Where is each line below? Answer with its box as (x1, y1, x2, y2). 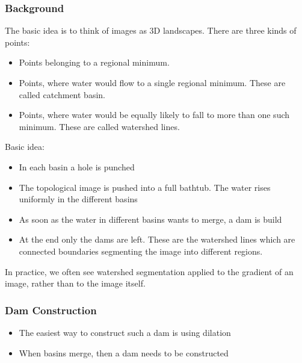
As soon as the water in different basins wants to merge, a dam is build (19, 213, 282, 225)
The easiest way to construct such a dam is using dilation (19, 326, 231, 338)
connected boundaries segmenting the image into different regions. (19, 244, 263, 257)
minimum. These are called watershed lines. (19, 120, 180, 132)
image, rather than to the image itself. (5, 277, 146, 290)
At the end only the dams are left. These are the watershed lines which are (19, 233, 295, 246)
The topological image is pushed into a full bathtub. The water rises (19, 181, 271, 193)
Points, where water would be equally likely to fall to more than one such (19, 108, 290, 121)
